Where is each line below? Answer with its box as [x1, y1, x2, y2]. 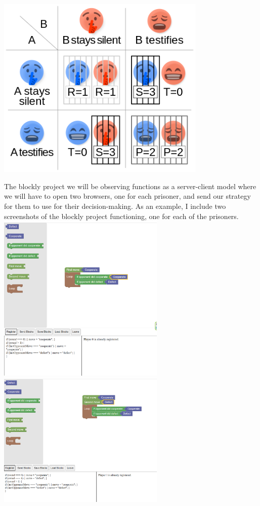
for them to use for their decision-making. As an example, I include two [4, 200, 226, 211]
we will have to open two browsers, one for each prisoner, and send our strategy [4, 191, 251, 201]
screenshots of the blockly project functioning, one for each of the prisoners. [4, 210, 239, 221]
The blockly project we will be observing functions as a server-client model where [4, 180, 256, 191]
